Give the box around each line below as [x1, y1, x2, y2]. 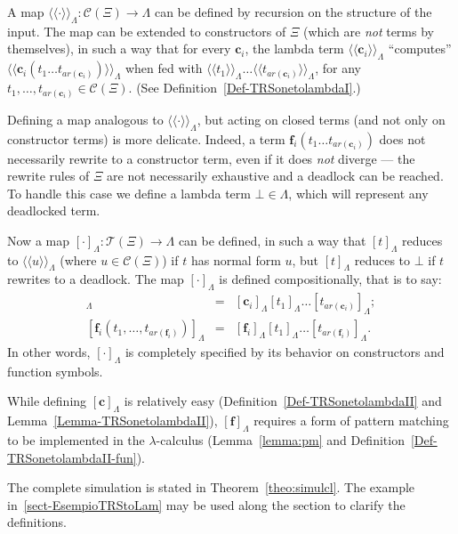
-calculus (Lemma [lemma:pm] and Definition [156, 430, 405, 449]
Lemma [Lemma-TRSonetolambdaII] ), [7, 411, 218, 430]
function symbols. [7, 361, 103, 380]
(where [60, 250, 97, 269]
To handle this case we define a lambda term [7, 183, 251, 202]
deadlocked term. [7, 201, 100, 220]
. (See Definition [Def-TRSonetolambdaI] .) [128, 78, 361, 97]
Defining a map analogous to [7, 109, 164, 128]
